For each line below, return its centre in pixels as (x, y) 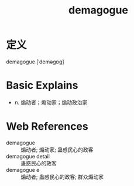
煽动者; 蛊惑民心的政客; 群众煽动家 (62, 177)
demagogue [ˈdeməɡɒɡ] (35, 62)
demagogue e (23, 170)
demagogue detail (28, 156)
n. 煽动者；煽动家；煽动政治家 (51, 102)
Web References (47, 126)
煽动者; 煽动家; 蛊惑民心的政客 (57, 150)
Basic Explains (42, 85)
